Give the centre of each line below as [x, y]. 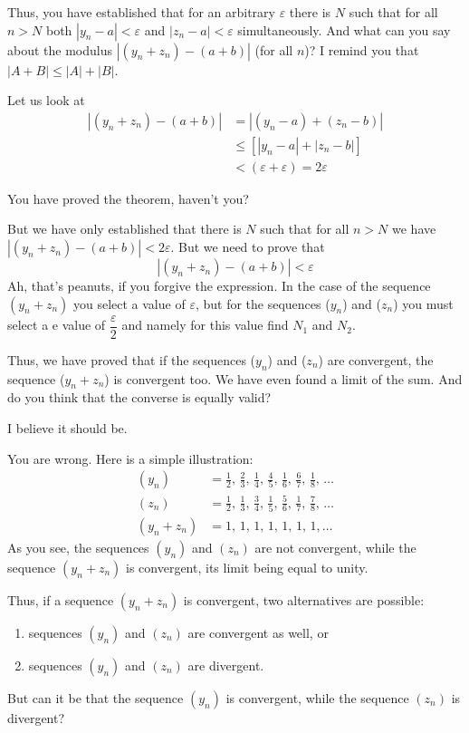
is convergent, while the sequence [317, 698]
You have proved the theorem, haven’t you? [128, 198]
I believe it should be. [67, 427]
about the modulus [60, 49]
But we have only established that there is [124, 229]
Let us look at [46, 100]
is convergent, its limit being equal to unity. [247, 568]
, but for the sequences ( [263, 303]
